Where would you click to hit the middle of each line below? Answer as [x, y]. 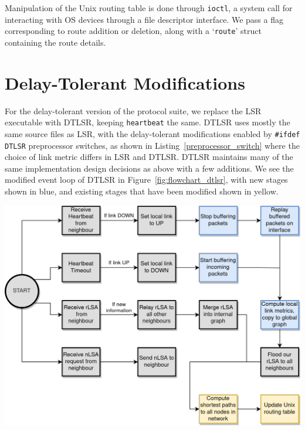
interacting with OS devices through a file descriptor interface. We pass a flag [144, 19]
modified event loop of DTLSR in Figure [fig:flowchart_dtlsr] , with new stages [146, 180]
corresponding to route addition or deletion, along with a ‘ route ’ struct [133, 31]
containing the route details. [55, 42]
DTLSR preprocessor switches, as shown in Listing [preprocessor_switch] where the [152, 145]
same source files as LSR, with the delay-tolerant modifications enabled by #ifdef [152, 133]
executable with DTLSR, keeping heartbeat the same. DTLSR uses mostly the [148, 122]
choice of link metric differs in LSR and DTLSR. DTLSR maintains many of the [149, 157]
